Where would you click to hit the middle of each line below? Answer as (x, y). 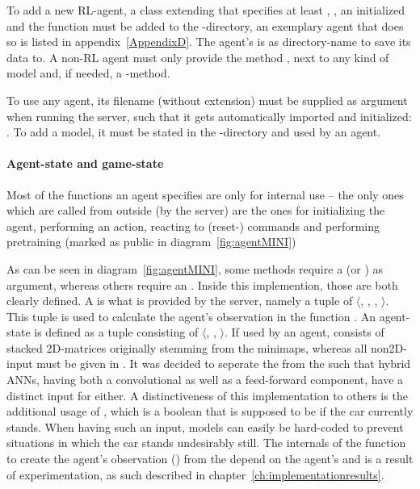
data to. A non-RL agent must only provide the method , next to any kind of (198, 57)
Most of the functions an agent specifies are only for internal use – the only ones (205, 194)
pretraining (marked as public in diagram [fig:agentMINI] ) (151, 242)
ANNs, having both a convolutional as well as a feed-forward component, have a (205, 380)
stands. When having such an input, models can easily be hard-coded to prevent (205, 426)
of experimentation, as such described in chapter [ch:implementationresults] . (195, 474)
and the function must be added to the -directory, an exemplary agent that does (205, 25)
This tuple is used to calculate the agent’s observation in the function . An (191, 316)
